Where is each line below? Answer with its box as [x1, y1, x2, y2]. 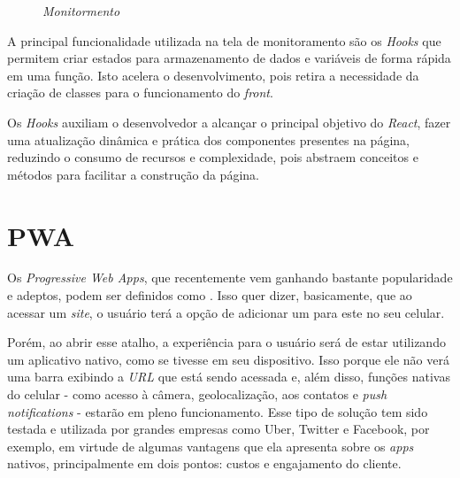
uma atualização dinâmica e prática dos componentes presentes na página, [7, 130, 410, 149]
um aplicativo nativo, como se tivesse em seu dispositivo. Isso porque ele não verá [7, 350, 449, 368]
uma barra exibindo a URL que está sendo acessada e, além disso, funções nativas [7, 367, 450, 386]
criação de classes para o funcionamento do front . [7, 83, 273, 102]
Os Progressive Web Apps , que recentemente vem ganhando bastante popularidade [7, 268, 453, 287]
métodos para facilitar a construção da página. [7, 165, 259, 183]
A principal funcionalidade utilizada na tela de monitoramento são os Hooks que [7, 31, 441, 50]
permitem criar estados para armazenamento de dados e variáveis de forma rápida [7, 49, 451, 67]
